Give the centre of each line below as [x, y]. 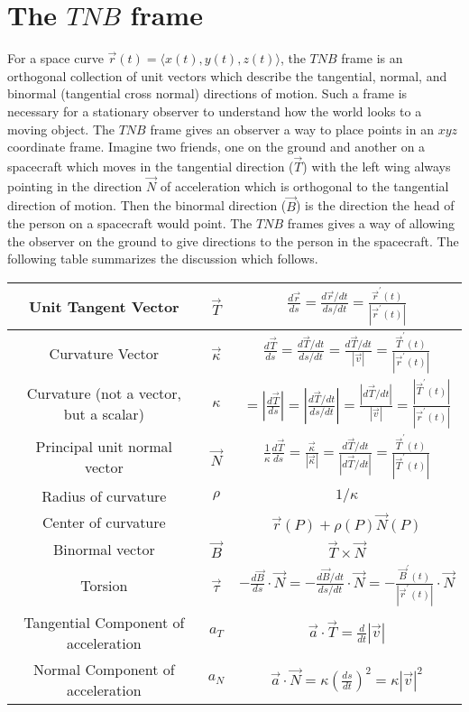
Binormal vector [104, 549]
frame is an [372, 58]
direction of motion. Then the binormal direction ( [147, 205]
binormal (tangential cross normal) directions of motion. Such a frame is [207, 93]
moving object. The [61, 129]
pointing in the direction [75, 185]
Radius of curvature [104, 495]
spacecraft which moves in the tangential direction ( [151, 166]
